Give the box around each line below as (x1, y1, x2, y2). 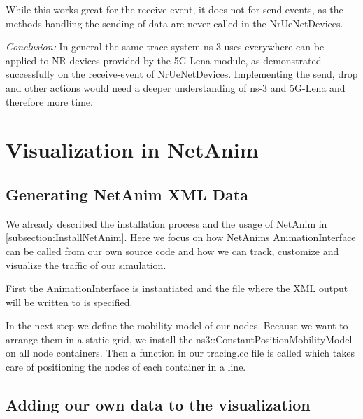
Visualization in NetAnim (6, 135, 259, 164)
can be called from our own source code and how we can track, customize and (6, 243, 339, 258)
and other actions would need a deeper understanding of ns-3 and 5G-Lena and (6, 80, 346, 95)
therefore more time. (6, 94, 93, 109)
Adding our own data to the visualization (6, 394, 311, 415)
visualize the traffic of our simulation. (6, 257, 166, 272)
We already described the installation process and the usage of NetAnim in (6, 216, 327, 231)
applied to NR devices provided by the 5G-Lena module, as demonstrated (6, 53, 322, 67)
